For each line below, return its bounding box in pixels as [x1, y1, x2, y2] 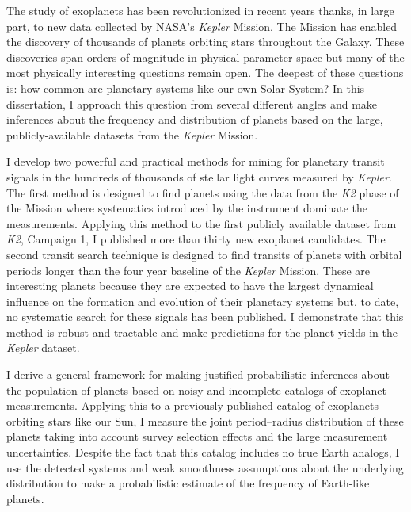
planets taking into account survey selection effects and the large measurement [6, 428, 388, 445]
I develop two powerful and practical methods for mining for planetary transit [6, 153, 385, 170]
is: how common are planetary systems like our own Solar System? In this [6, 79, 365, 96]
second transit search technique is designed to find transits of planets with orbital [6, 246, 402, 262]
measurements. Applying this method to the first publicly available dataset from [6, 215, 397, 231]
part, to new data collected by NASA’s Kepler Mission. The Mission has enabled [6, 17, 398, 34]
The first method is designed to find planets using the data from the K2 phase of [6, 184, 399, 201]
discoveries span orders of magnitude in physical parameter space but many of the [6, 48, 405, 65]
